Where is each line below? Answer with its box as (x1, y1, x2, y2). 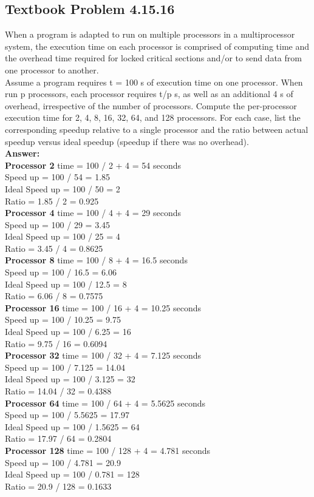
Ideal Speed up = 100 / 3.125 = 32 (5, 373, 135, 385)
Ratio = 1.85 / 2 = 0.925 (5, 194, 99, 207)
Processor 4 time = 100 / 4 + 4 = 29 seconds (5, 206, 182, 219)
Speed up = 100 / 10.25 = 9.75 (5, 313, 121, 326)
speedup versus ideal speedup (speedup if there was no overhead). (5, 135, 249, 147)
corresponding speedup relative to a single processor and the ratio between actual (5, 123, 309, 135)
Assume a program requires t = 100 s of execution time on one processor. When (5, 75, 303, 88)
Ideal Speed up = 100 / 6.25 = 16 (5, 325, 131, 338)
